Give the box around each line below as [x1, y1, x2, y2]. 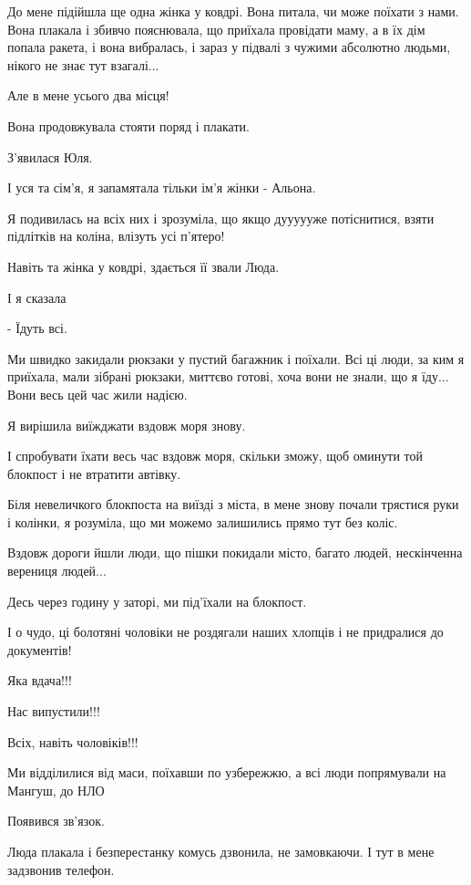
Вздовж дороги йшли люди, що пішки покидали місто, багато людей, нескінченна [7, 543, 463, 562]
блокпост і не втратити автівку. [7, 463, 181, 483]
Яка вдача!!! [7, 671, 72, 690]
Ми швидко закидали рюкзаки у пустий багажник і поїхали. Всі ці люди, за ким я [7, 349, 465, 368]
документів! [7, 640, 72, 659]
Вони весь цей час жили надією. [7, 384, 188, 403]
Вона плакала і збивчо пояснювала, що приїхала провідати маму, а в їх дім [7, 19, 425, 38]
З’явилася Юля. [7, 147, 93, 166]
